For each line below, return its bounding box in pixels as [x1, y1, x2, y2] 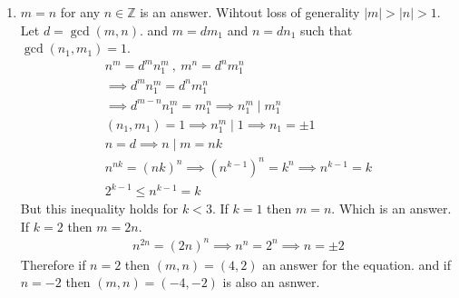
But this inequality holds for [20, 199, 179, 218]
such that [299, 20, 353, 39]
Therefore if [20, 254, 86, 273]
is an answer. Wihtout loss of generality [140, 3, 360, 21]
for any [60, 3, 101, 21]
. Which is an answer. [331, 199, 452, 218]
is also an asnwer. [222, 273, 320, 292]
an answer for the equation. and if [262, 254, 452, 273]
